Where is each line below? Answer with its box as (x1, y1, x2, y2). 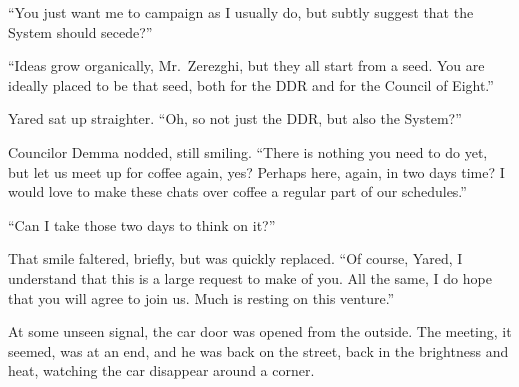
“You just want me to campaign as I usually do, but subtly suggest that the (8, 2, 474, 22)
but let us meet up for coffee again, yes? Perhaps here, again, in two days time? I (8, 161, 505, 182)
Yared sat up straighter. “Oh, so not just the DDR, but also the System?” (8, 108, 462, 129)
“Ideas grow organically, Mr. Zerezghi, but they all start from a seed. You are (8, 55, 485, 76)
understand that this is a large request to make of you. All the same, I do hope (8, 267, 492, 288)
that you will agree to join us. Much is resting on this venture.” (8, 287, 395, 308)
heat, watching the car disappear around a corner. (8, 360, 315, 381)
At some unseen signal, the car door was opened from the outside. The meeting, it (8, 321, 512, 342)
